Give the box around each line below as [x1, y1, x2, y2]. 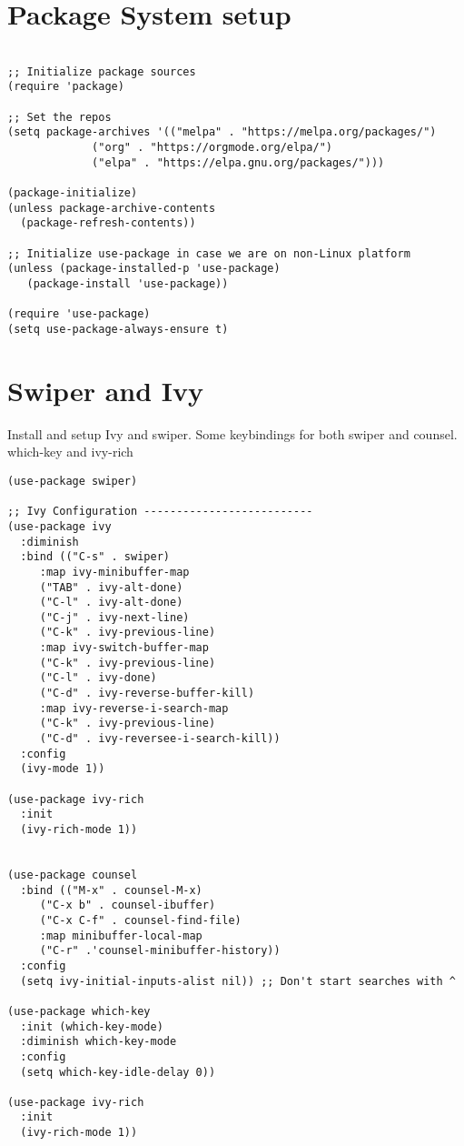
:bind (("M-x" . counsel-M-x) [20, 883, 202, 897]
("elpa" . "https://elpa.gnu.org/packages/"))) [92, 156, 385, 169]
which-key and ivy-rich [7, 442, 133, 461]
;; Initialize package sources [7, 65, 196, 78]
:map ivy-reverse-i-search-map [39, 701, 229, 715]
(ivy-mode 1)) [20, 762, 105, 776]
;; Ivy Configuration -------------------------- [7, 505, 313, 518]
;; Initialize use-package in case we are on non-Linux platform [7, 246, 410, 260]
